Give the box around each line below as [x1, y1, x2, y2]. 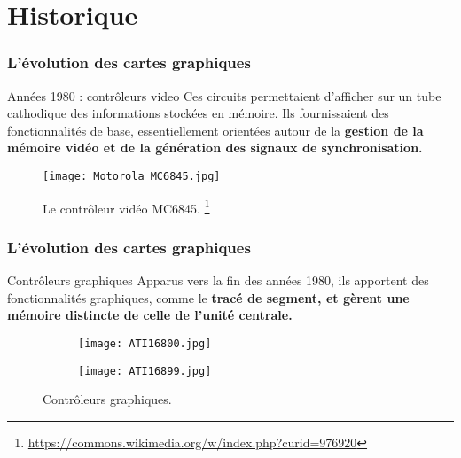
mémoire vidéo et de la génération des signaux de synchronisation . [7, 138, 423, 157]
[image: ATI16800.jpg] [78, 337, 212, 350]
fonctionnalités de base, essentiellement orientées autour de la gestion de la [7, 120, 424, 139]
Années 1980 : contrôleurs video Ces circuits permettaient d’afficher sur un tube [7, 86, 441, 105]
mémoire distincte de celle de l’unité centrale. [7, 306, 293, 324]
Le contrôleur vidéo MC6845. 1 [43, 196, 210, 217]
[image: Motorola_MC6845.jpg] [43, 169, 221, 182]
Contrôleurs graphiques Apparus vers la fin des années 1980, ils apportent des [7, 271, 429, 290]
